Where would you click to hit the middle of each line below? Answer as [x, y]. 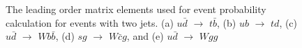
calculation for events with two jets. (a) [90, 22]
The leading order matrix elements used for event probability [136, 9]
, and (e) [145, 36]
